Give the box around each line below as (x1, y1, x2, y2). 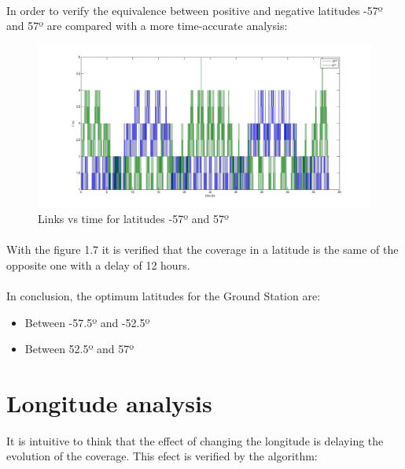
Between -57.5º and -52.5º (24, 314, 150, 330)
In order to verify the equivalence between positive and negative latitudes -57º (6, 2, 383, 18)
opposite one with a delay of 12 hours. (6, 256, 190, 273)
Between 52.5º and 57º (24, 341, 134, 357)
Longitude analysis (6, 386, 212, 419)
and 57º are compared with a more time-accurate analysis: (6, 17, 288, 34)
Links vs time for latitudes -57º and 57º (38, 210, 229, 226)
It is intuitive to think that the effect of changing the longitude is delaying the (6, 432, 384, 449)
